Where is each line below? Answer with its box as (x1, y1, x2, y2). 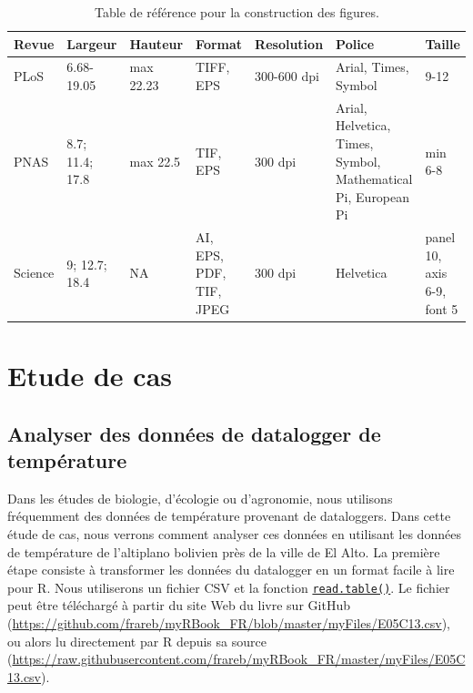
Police (336, 34, 375, 53)
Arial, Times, (336, 57, 409, 76)
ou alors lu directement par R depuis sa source (7, 631, 267, 650)
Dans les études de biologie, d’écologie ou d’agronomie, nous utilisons (7, 488, 393, 507)
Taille (425, 34, 460, 53)
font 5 (425, 299, 458, 318)
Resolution (255, 34, 324, 53)
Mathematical (336, 169, 413, 189)
